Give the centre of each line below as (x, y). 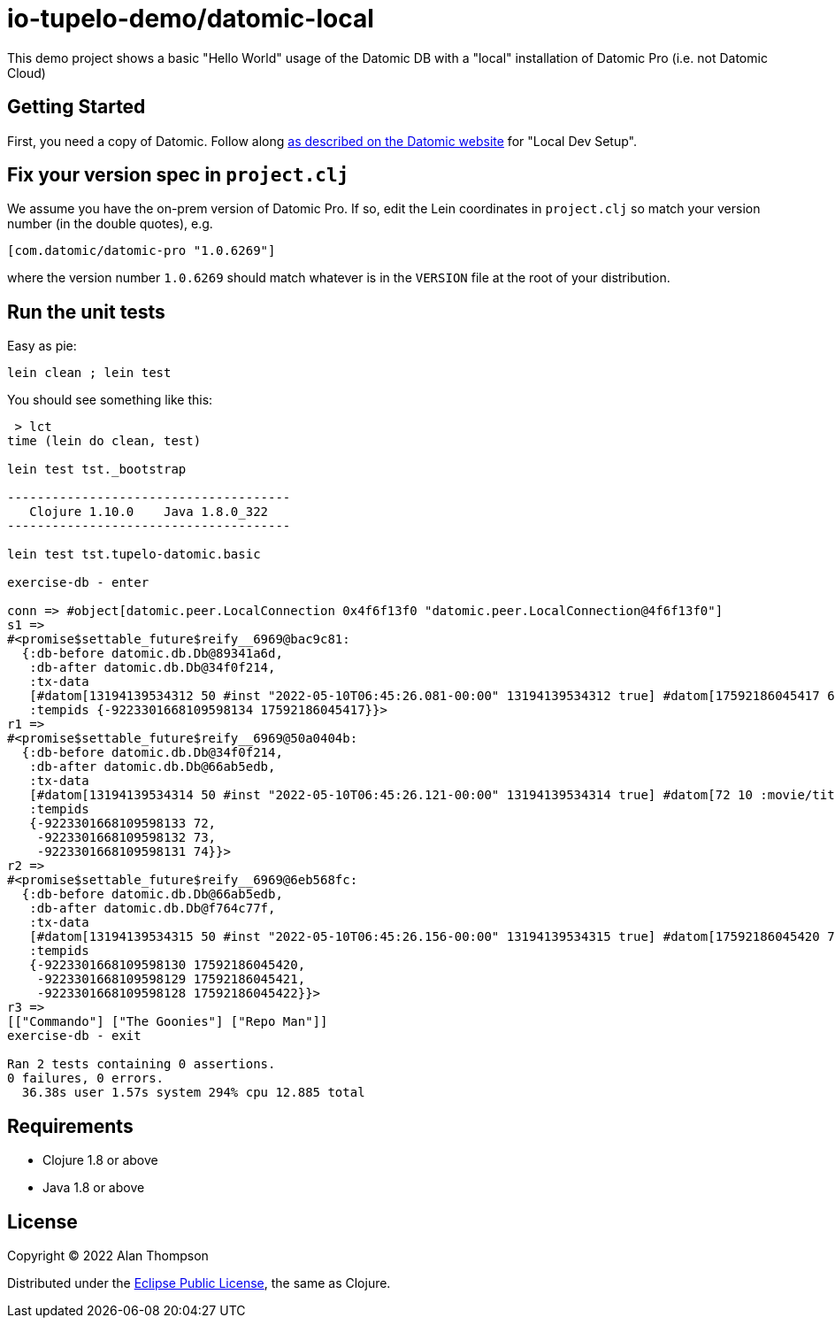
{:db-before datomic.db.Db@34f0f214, (152, 753)
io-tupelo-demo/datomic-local (191, 19)
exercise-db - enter (78, 583)
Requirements (70, 1126)
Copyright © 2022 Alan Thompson (108, 1255)
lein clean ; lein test (89, 373)
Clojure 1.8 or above (100, 1160)
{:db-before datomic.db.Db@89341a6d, (152, 654)
